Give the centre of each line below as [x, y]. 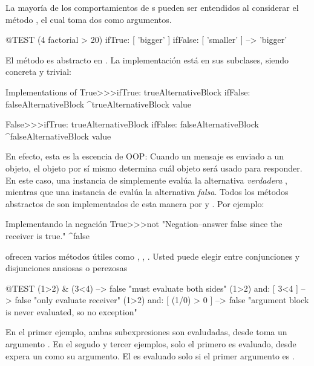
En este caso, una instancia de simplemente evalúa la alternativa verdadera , [147, 180]
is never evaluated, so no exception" [71, 311]
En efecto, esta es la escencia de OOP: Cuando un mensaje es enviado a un [145, 156]
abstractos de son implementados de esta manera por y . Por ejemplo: [135, 203]
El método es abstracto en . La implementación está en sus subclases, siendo [147, 59]
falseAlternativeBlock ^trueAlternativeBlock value [99, 104]
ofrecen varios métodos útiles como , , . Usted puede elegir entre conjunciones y [153, 256]
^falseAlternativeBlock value [58, 136]
